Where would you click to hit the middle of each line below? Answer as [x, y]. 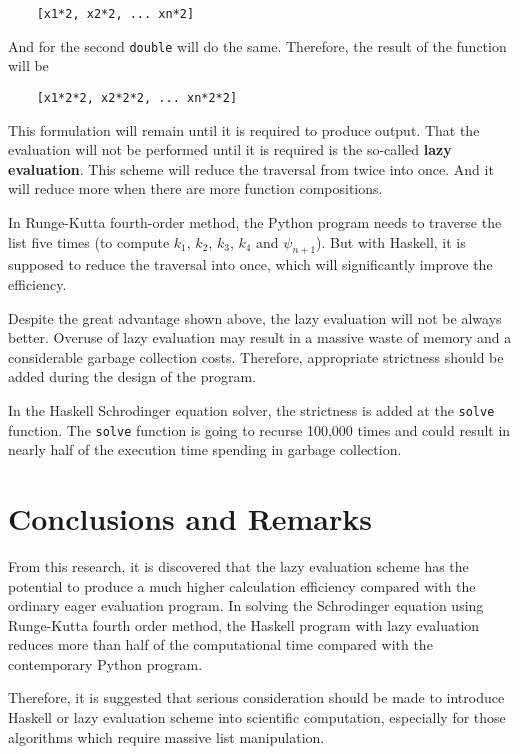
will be [28, 65]
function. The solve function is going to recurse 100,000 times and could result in [259, 429]
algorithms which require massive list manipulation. [166, 736]
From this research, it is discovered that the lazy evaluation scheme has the [238, 565]
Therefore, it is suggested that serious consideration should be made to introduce [256, 697]
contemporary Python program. [105, 663]
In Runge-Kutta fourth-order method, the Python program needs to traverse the [255, 221]
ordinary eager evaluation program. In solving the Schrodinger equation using [246, 605]
